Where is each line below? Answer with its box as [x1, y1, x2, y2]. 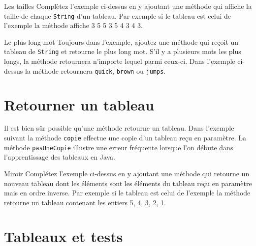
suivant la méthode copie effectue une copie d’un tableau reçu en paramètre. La [4, 133, 246, 143]
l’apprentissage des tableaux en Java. [4, 152, 116, 162]
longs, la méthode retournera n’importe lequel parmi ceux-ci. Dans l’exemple [4, 56, 235, 66]
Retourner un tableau [4, 94, 155, 114]
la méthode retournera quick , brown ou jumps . [25, 65, 166, 76]
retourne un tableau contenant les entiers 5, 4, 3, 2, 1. [4, 197, 166, 207]
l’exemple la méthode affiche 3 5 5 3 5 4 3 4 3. [4, 20, 143, 30]
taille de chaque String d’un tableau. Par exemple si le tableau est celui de [4, 10, 231, 21]
